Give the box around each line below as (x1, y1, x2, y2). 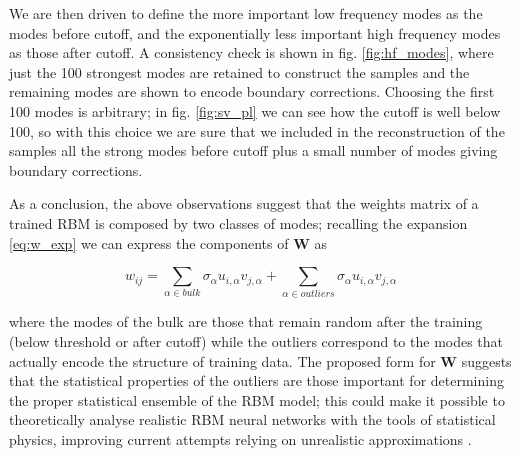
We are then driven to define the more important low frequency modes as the (9, 3, 483, 23)
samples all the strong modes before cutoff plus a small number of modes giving (9, 140, 498, 161)
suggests (461, 350, 512, 371)
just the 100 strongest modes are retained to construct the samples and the (9, 61, 470, 82)
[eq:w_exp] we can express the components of (9, 232, 289, 253)
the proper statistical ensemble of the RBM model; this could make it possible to (9, 389, 505, 410)
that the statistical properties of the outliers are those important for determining (9, 370, 504, 391)
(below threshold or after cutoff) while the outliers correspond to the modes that (9, 331, 504, 352)
